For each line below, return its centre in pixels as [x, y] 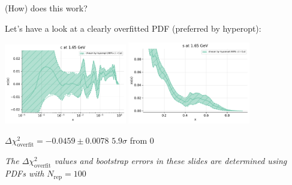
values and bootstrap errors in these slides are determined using [171, 161]
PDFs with [25, 173]
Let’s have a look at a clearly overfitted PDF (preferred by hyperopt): [133, 28]
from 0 [142, 140]
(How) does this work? [46, 8]
